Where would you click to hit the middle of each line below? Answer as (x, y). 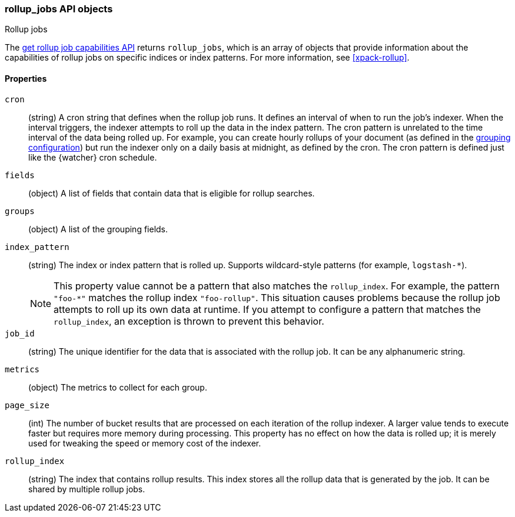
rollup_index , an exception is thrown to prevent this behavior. (189, 321)
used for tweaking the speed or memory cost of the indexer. (145, 443)
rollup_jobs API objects (59, 9)
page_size (27, 405)
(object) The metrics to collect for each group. (118, 387)
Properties (26, 78)
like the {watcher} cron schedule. (93, 157)
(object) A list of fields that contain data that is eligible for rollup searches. (172, 193)
